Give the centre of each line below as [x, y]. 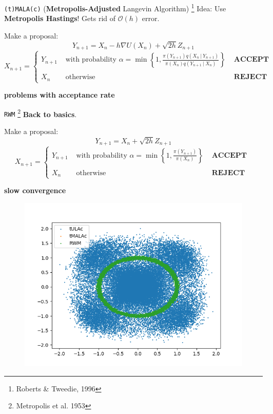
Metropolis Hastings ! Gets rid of [60, 18]
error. [151, 18]
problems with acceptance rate [60, 95]
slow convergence [35, 190]
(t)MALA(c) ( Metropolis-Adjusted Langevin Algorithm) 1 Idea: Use [115, 7]
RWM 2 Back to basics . [41, 113]
